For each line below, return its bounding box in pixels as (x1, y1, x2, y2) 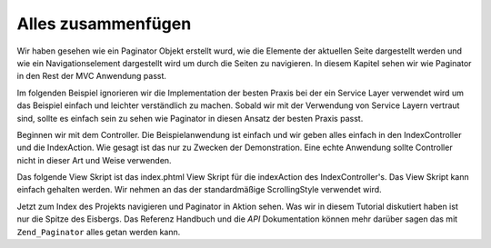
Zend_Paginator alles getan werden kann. (16, 226, 181, 237)
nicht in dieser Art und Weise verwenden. (16, 154, 172, 165)
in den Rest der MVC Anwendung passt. (16, 71, 167, 82)
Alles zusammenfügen (16, 14, 192, 34)
